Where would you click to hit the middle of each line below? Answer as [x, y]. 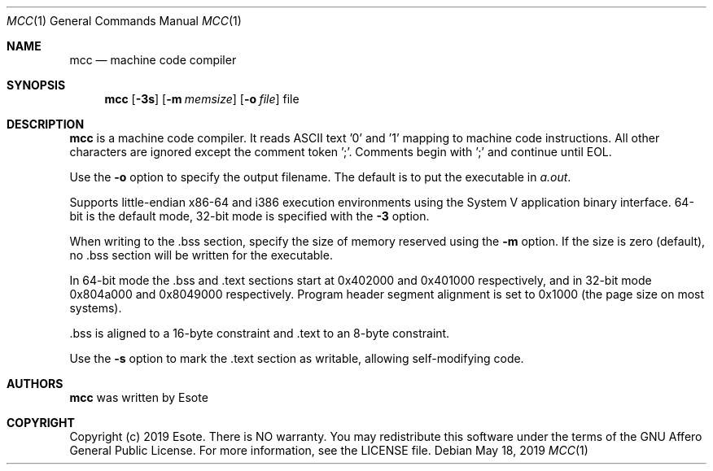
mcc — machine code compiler [153, 60]
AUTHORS [35, 384]
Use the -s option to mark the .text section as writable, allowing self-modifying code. [297, 358]
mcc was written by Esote [139, 397]
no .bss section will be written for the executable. [201, 255]
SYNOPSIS [36, 85]
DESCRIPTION [46, 124]
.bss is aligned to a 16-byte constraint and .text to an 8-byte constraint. [260, 333]
